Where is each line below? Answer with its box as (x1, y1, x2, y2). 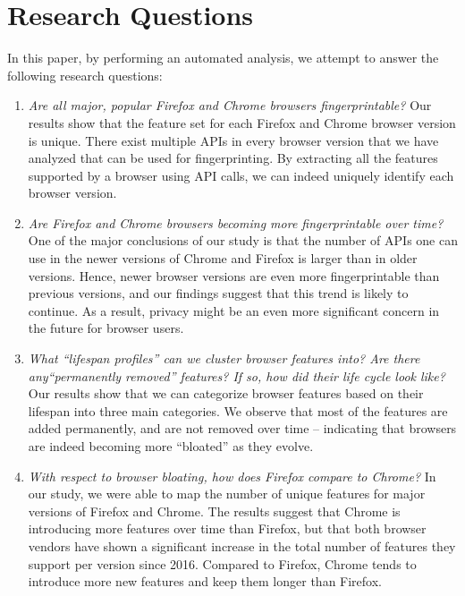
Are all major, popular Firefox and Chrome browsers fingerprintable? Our (28, 96, 432, 115)
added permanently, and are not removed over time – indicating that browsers (28, 419, 457, 438)
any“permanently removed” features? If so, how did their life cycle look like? (28, 366, 445, 385)
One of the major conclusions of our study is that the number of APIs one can (28, 231, 458, 250)
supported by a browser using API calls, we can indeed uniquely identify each (28, 166, 454, 184)
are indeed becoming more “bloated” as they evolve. (28, 437, 314, 455)
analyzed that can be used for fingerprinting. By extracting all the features (28, 149, 438, 167)
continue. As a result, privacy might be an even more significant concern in (28, 301, 440, 319)
